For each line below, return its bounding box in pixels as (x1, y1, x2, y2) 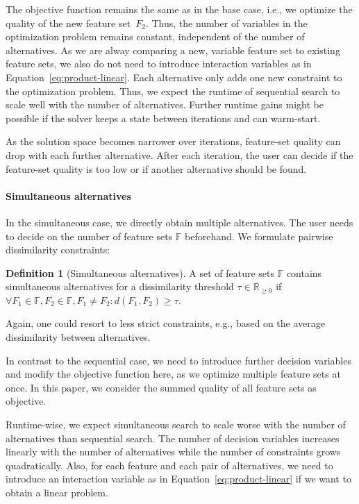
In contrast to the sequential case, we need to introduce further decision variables (6, 353, 351, 367)
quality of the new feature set (6, 15, 131, 30)
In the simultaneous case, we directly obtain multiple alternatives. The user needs (6, 215, 353, 229)
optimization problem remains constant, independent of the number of (6, 29, 305, 44)
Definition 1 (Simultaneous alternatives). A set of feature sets (6, 265, 274, 280)
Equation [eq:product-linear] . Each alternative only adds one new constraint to (6, 69, 342, 84)
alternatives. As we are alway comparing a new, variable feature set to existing (6, 42, 340, 57)
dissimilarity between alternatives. (6, 330, 151, 344)
